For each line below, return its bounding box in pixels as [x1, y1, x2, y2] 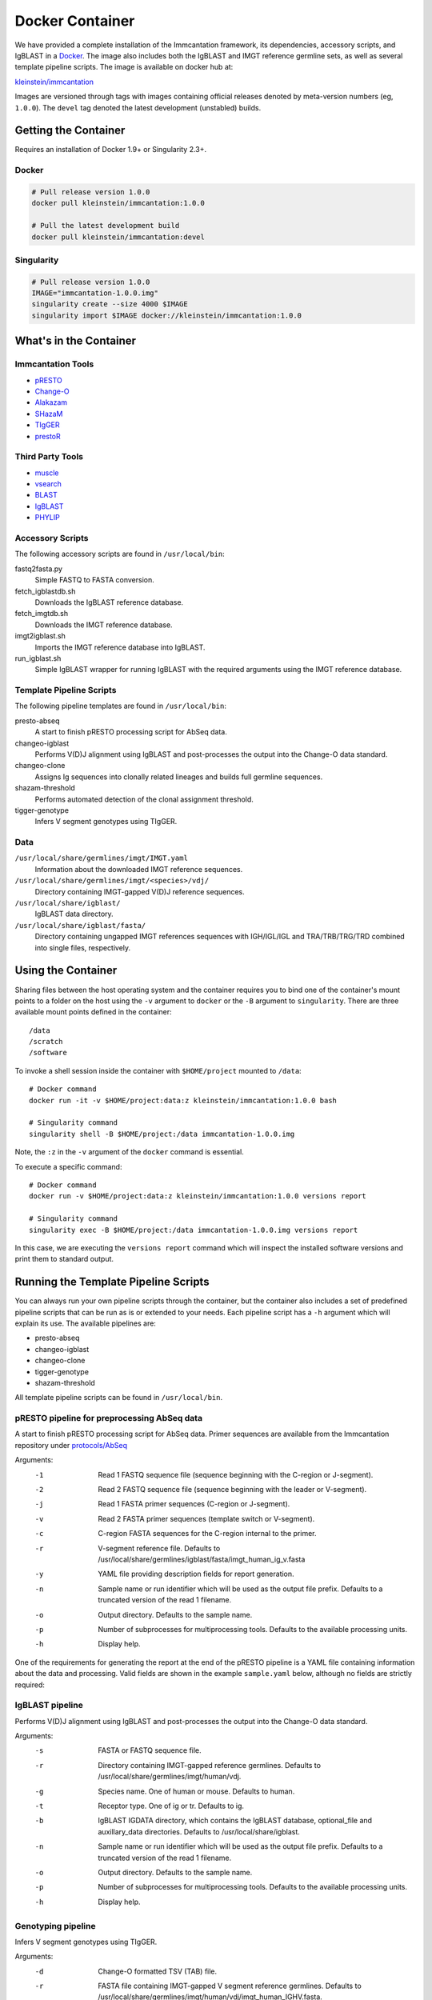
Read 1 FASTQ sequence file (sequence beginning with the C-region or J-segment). [98, 1470, 374, 1479]
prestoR [34, 431, 62, 441]
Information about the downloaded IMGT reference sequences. [34, 864, 243, 874]
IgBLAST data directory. [34, 909, 114, 919]
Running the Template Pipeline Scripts [14, 1275, 210, 1289]
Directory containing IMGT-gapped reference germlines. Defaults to [98, 1760, 322, 1770]
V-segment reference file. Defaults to [98, 1543, 221, 1553]
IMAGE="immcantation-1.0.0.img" [31, 289, 159, 298]
